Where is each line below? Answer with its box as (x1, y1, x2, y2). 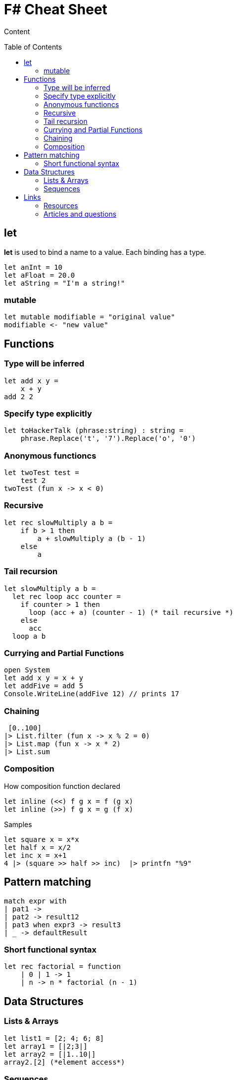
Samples (4, 820, 32, 829)
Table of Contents (4, 42, 62, 51)
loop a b (12, 632, 46, 640)
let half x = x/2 (4, 843, 71, 851)
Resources (44, 201, 78, 210)
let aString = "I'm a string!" (4, 279, 125, 287)
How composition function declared (4, 781, 120, 790)
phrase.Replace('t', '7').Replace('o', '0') (20, 434, 196, 443)
